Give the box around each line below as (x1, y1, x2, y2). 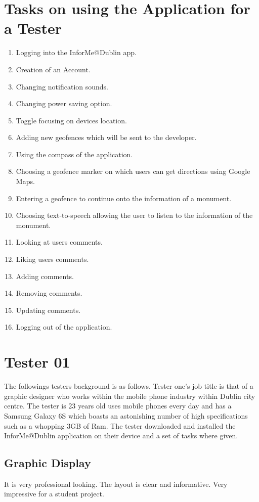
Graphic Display (4, 455, 91, 471)
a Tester (4, 18, 62, 38)
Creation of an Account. (16, 64, 91, 74)
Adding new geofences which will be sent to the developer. (16, 132, 197, 143)
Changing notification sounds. (16, 81, 108, 92)
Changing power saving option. (16, 98, 112, 109)
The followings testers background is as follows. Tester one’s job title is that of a (4, 381, 253, 391)
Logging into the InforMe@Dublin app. (16, 47, 137, 58)
